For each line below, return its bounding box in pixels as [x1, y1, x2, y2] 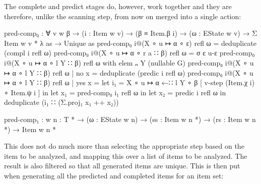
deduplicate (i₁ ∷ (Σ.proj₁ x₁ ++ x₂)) [4, 97, 119, 107]
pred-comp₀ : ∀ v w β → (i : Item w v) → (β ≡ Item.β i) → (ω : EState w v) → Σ [4, 28, 257, 38]
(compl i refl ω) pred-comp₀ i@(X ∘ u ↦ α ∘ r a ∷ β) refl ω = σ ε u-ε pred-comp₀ [4, 47, 255, 58]
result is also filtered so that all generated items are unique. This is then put [4, 160, 240, 171]
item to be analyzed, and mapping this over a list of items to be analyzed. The [4, 150, 247, 161]
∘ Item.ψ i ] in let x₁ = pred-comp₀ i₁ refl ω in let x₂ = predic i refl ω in [4, 87, 226, 97]
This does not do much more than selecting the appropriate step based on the [4, 141, 244, 151]
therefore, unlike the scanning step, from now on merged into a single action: [4, 11, 241, 21]
